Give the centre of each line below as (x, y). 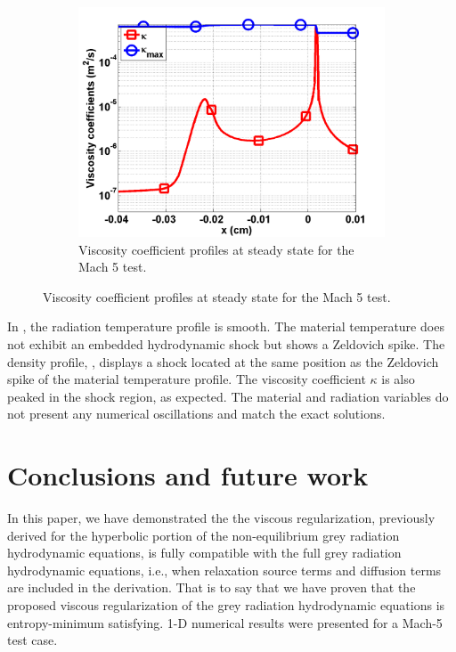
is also (398, 379)
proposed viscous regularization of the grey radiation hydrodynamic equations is (226, 605)
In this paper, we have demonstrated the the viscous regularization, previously (221, 518)
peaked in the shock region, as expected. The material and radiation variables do (228, 396)
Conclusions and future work (188, 475)
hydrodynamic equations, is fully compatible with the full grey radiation (204, 553)
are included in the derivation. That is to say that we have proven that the (212, 587)
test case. (33, 640)
